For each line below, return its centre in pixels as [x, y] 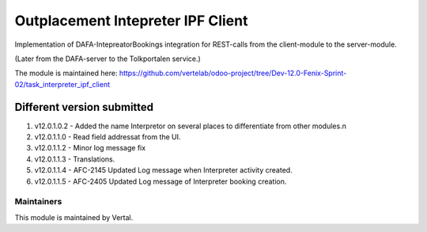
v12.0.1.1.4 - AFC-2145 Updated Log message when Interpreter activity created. [163, 170]
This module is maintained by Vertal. [74, 217]
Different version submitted [84, 107]
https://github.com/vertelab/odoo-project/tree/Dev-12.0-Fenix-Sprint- [233, 73]
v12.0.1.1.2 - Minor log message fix [90, 148]
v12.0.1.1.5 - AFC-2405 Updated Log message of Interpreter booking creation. [161, 181]
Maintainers [38, 202]
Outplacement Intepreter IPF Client [131, 21]
